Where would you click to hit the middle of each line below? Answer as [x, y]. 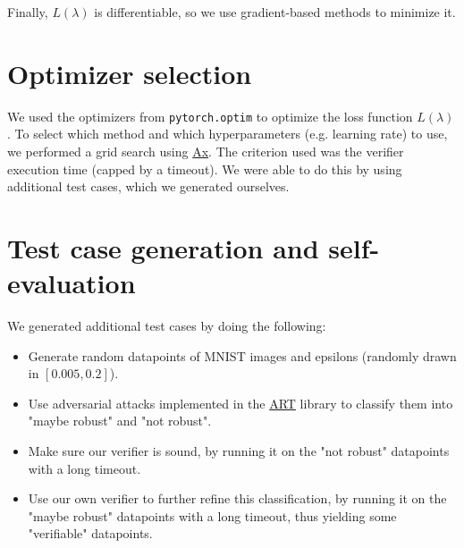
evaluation [72, 283]
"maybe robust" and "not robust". [120, 421]
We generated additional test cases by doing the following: [167, 326]
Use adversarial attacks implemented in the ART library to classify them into [240, 403]
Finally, [28, 12]
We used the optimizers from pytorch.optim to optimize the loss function [210, 116]
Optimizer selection [130, 73]
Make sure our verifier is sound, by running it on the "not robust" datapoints [239, 451]
